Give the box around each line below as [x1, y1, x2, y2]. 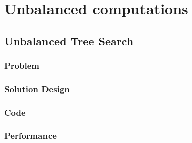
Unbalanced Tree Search [4, 32, 134, 48]
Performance [4, 129, 57, 141]
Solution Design [4, 82, 70, 95]
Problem [4, 59, 39, 72]
